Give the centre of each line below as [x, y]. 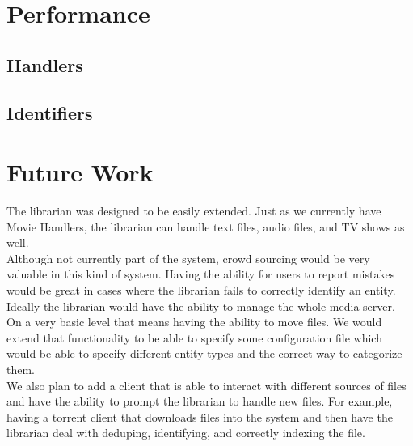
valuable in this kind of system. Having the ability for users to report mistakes [201, 274]
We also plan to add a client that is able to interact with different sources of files [206, 385]
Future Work [80, 172]
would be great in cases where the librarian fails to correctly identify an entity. [201, 290]
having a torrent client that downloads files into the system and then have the [200, 416]
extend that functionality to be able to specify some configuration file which [194, 337]
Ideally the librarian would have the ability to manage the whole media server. [201, 306]
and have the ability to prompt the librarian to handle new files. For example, [200, 401]
